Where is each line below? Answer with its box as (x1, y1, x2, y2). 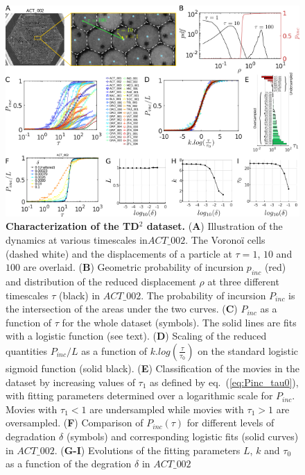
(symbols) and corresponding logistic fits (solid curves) (66, 428, 299, 443)
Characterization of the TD (6, 219, 139, 233)
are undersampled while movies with (89, 401, 244, 416)
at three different (207, 274, 279, 288)
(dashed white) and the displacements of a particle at (6, 246, 232, 260)
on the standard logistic (198, 343, 299, 358)
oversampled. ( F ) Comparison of (6, 415, 143, 430)
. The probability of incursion (141, 287, 266, 302)
